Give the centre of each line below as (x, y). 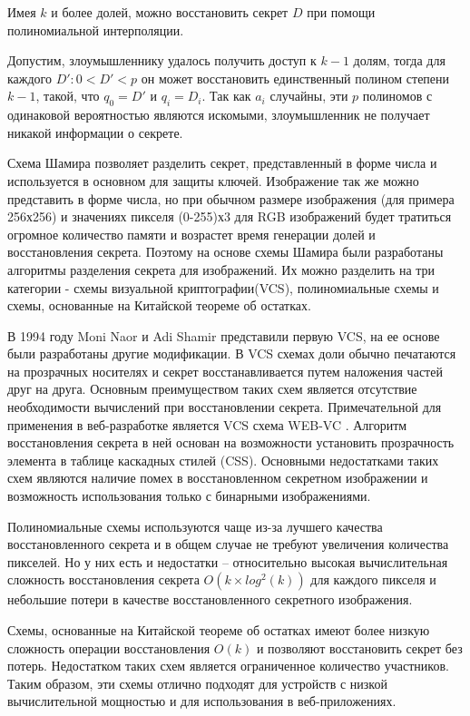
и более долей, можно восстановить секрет (170, 12)
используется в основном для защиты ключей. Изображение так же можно (213, 180)
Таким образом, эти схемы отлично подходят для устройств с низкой (197, 683)
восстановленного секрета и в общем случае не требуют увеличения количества (228, 544)
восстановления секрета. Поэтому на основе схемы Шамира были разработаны (225, 252)
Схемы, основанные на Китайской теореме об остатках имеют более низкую (219, 630)
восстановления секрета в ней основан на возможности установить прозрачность (231, 442)
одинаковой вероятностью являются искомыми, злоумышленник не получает (219, 115)
